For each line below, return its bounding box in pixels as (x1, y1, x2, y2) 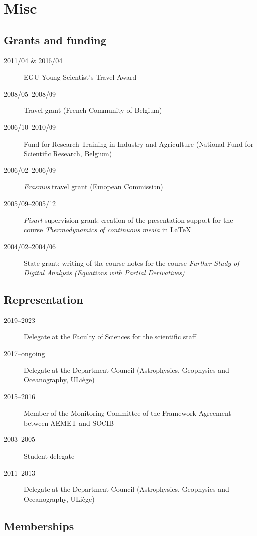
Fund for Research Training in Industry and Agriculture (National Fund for (24, 138, 254, 149)
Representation (4, 291, 83, 307)
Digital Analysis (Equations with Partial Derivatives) (24, 267, 185, 277)
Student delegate (24, 451, 75, 461)
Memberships (4, 518, 74, 533)
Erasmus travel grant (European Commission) (24, 181, 163, 192)
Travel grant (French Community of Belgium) (24, 105, 162, 115)
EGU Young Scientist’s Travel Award (24, 72, 137, 82)
